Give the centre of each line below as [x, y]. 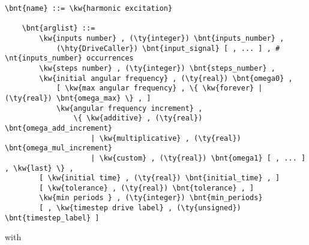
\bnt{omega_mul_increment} [58, 148]
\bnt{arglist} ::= [58, 28]
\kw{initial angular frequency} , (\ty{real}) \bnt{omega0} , [166, 78]
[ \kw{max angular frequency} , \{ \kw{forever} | [159, 88]
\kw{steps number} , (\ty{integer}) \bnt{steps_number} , [157, 68]
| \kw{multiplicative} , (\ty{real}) [166, 138]
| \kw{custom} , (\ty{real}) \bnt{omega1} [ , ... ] [198, 158]
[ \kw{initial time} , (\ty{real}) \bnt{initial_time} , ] [160, 178]
